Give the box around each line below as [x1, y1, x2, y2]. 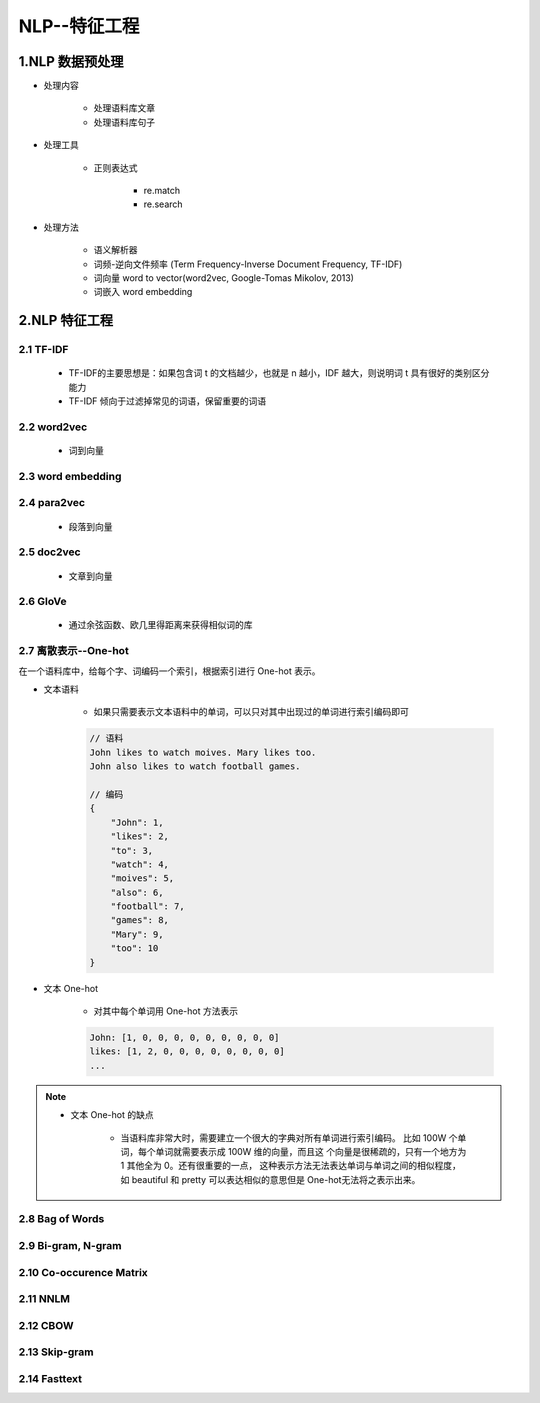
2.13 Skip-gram [18, 1345, 94, 1359]
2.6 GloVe [18, 595, 67, 609]
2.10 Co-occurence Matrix [18, 1265, 149, 1279]
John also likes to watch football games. [89, 761, 301, 772]
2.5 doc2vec [18, 545, 81, 559]
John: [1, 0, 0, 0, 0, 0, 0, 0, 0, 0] [89, 1032, 280, 1043]
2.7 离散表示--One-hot [18, 644, 129, 658]
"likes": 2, [110, 831, 170, 842]
